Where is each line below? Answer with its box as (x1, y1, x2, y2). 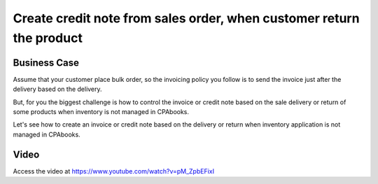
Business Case (13, 57, 80, 69)
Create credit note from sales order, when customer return (13, 10, 360, 26)
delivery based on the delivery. (13, 85, 102, 94)
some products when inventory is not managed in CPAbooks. (13, 108, 189, 116)
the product (13, 30, 83, 45)
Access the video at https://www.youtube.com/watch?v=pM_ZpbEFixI (13, 167, 215, 175)
